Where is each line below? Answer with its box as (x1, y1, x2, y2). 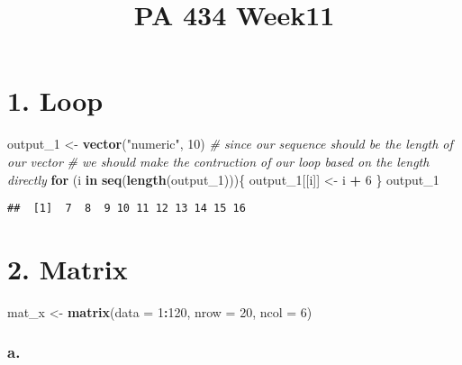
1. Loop (7, 82, 104, 119)
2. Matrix (7, 250, 128, 287)
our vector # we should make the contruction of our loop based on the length (7, 151, 430, 170)
